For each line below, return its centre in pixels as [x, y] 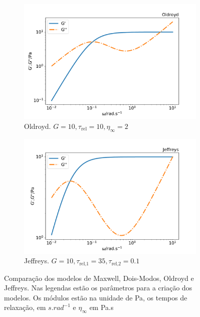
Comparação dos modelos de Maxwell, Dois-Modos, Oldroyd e [99, 278]
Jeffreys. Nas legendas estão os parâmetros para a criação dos [98, 288]
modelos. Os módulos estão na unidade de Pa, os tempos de [96, 297]
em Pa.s [101, 307]
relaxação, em [25, 307]
